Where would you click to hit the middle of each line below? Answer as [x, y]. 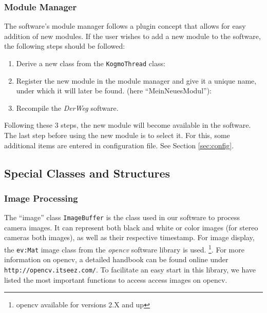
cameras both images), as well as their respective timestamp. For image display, [129, 237]
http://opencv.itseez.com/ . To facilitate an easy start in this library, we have [130, 269]
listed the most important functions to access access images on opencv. [116, 279]
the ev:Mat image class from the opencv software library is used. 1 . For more [124, 249]
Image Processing [41, 198]
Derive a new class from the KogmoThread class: [91, 63]
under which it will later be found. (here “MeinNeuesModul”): [114, 91]
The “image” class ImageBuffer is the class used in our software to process [122, 217]
